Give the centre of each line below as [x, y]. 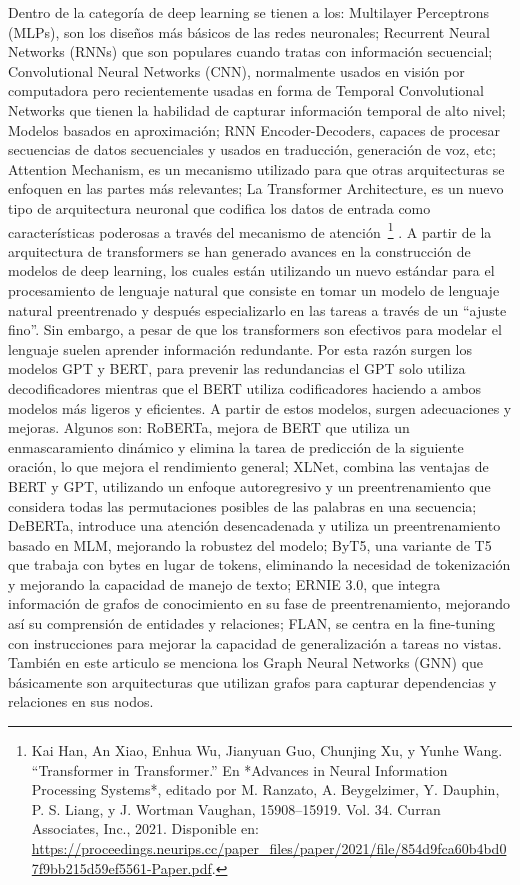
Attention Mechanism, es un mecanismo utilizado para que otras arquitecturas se [256, 168]
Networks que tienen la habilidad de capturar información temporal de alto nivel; [257, 109]
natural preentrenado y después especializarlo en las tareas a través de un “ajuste [257, 309]
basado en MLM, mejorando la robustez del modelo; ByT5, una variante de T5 [250, 544]
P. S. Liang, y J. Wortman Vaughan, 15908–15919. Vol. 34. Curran [236, 808]
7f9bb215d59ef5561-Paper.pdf [121, 867]
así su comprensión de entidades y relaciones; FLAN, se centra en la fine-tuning [252, 623]
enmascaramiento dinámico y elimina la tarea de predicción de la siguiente [236, 446]
